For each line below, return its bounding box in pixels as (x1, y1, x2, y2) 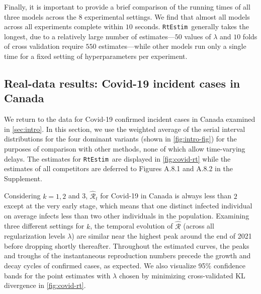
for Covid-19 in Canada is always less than (100, 190, 232, 201)
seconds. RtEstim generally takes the (135, 21, 249, 32)
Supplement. (4, 173, 42, 183)
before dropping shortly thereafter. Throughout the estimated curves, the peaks (4, 240, 249, 251)
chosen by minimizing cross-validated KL (119, 270, 245, 280)
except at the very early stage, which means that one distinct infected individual (4, 200, 252, 211)
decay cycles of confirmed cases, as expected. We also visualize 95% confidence (4, 260, 245, 271)
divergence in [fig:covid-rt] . (4, 280, 86, 290)
